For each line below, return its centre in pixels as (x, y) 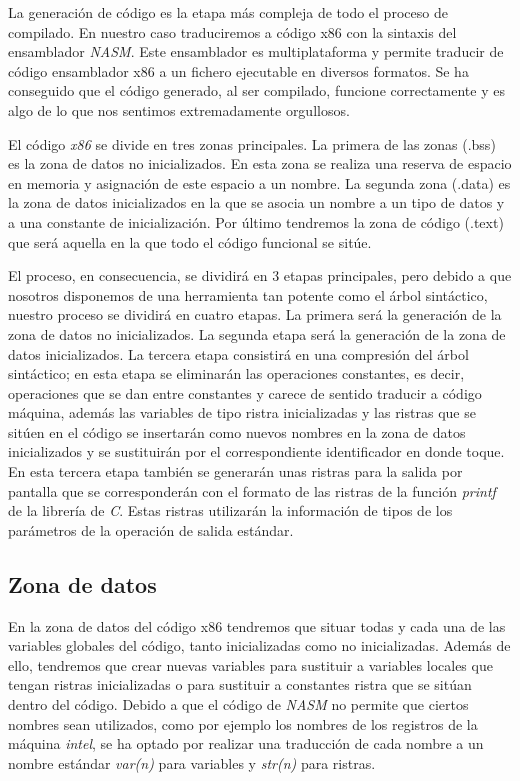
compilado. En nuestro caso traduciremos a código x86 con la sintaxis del (232, 31)
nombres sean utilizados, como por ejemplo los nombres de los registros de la (243, 723)
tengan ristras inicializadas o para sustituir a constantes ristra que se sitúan (240, 684)
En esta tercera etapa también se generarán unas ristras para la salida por (235, 471)
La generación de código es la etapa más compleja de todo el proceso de (228, 12)
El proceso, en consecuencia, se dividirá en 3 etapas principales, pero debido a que (260, 275)
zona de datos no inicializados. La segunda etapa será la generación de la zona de (257, 333)
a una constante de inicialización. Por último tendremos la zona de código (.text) (256, 221)
